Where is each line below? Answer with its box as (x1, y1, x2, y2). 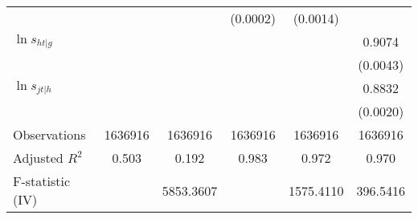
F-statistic (13, 172, 71, 190)
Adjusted (13, 148, 64, 167)
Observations (13, 125, 86, 144)
